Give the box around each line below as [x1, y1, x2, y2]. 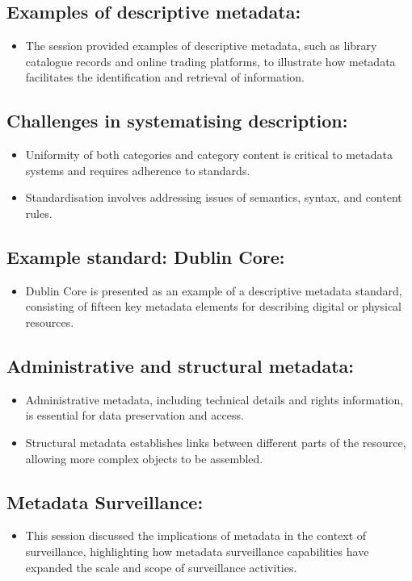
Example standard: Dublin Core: [6, 244, 285, 269]
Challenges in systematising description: [6, 108, 348, 133]
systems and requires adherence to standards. [25, 161, 250, 178]
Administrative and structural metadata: [6, 353, 354, 378]
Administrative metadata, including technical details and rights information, [25, 391, 404, 408]
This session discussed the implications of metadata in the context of [25, 527, 367, 544]
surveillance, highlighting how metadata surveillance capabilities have [25, 542, 369, 559]
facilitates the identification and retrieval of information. [25, 69, 305, 86]
